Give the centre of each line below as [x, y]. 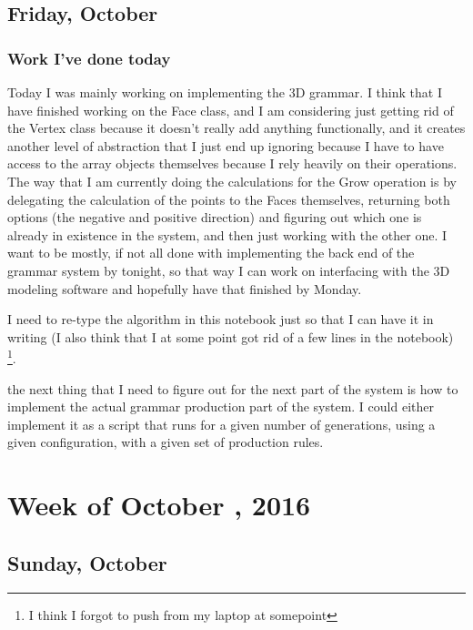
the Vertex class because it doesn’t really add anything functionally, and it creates [236, 128]
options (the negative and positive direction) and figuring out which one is [215, 217]
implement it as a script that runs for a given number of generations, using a [221, 424]
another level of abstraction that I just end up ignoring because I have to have [226, 145]
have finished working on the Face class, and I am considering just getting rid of [231, 110]
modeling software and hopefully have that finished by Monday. [185, 288]
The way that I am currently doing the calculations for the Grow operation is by [232, 181]
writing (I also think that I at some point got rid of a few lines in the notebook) [231, 336]
